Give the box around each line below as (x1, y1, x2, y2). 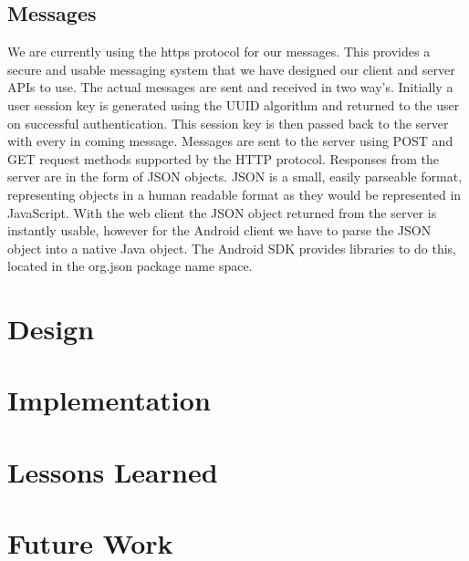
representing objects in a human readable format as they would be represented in (7, 184, 462, 203)
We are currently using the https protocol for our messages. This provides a (7, 42, 431, 61)
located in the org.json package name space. (7, 256, 253, 275)
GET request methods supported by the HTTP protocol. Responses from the (7, 149, 440, 168)
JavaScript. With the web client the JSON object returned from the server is (7, 203, 437, 222)
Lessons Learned (7, 452, 218, 490)
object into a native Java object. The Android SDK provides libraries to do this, (7, 238, 456, 257)
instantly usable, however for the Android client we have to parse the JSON (7, 221, 432, 240)
